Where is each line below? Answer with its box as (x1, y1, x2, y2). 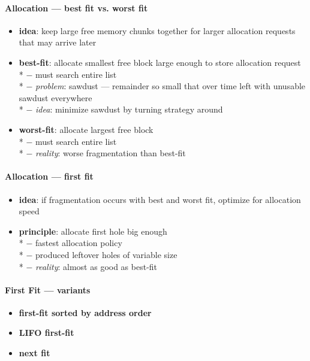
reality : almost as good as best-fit (35, 260, 158, 272)
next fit (19, 347, 50, 359)
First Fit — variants (5, 283, 91, 296)
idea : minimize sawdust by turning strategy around (35, 103, 223, 116)
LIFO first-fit (19, 326, 74, 339)
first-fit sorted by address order (19, 306, 152, 318)
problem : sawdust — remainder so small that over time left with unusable (35, 80, 306, 92)
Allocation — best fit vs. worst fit (5, 1, 148, 14)
